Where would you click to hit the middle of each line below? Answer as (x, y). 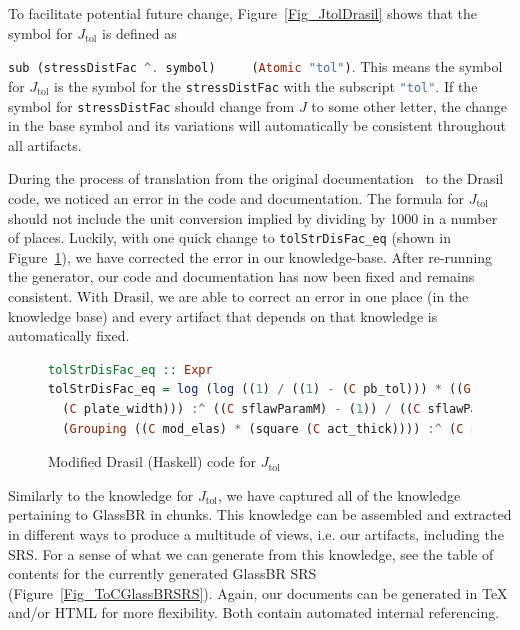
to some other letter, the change (409, 105)
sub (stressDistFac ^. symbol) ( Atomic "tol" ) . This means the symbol (255, 66)
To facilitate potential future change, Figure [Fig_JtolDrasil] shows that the (243, 13)
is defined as (139, 32)
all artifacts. (45, 144)
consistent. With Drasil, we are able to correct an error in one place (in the (238, 295)
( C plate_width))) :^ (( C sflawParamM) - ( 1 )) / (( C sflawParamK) (288, 408)
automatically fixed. (69, 335)
